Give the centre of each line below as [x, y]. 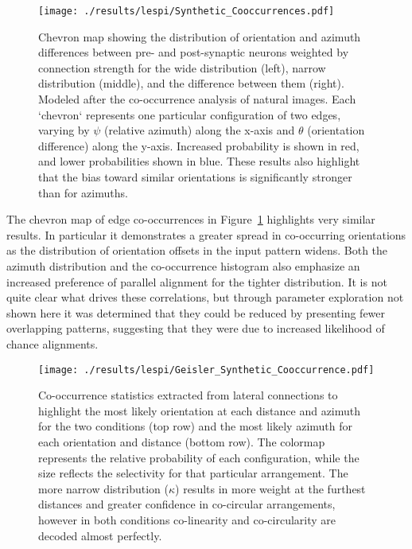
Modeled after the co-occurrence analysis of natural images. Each [197, 99]
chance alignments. [52, 343]
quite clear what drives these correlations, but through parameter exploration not [205, 297]
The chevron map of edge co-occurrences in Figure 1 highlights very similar [191, 219]
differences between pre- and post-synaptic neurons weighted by [194, 52]
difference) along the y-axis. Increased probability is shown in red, [199, 145]
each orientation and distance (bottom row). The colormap [182, 441]
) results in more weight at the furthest [270, 488]
